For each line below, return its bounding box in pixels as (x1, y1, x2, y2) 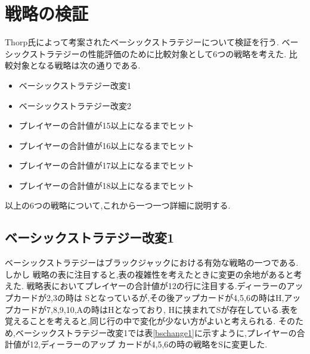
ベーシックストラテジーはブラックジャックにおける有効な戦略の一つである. (5, 256, 299, 269)
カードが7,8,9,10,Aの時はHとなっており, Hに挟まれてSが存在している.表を (13, 303, 298, 315)
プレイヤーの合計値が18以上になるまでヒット (18, 179, 194, 191)
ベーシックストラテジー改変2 (18, 99, 132, 111)
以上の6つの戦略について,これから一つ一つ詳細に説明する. (5, 199, 231, 212)
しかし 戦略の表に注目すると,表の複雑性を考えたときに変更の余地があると (5, 268, 294, 280)
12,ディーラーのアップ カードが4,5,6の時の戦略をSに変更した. (29, 338, 268, 350)
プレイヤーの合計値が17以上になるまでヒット (18, 159, 194, 172)
